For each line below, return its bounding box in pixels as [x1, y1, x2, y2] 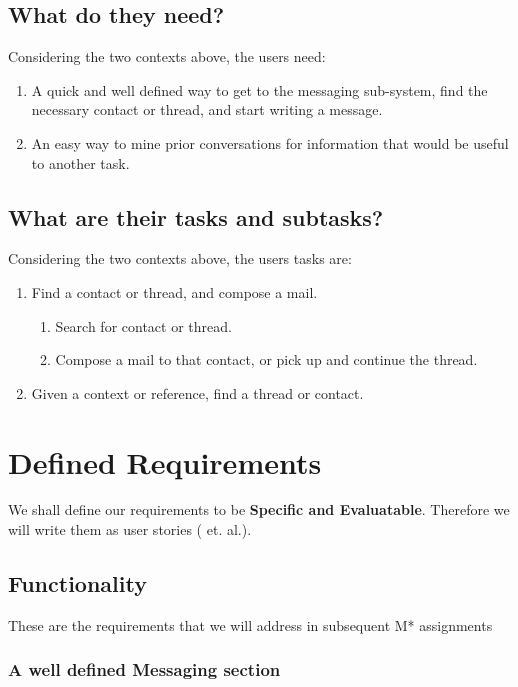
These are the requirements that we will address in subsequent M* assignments [8, 614, 493, 635]
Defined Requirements [8, 441, 322, 482]
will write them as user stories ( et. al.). [8, 519, 252, 540]
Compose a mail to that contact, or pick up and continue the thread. [55, 349, 478, 370]
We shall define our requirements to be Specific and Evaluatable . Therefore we [8, 499, 510, 520]
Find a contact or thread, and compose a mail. [31, 281, 318, 302]
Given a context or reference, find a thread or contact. [31, 382, 364, 403]
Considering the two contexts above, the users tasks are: [8, 248, 352, 269]
